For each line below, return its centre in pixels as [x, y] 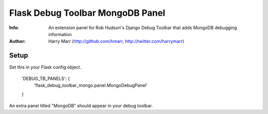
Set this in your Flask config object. [45, 67]
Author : [17, 41]
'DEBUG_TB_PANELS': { [46, 78]
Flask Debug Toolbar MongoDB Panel [87, 13]
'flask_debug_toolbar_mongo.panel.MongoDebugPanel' [91, 85]
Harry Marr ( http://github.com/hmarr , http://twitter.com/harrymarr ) [116, 41]
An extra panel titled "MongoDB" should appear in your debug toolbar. [81, 106]
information [60, 34]
